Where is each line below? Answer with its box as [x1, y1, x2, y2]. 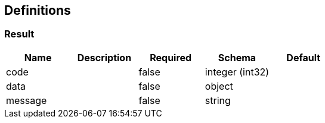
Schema [218, 51, 256, 64]
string [205, 94, 231, 106]
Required [150, 51, 192, 64]
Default [286, 51, 321, 64]
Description [77, 51, 132, 64]
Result [4, 28, 35, 40]
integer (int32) [205, 65, 270, 78]
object [205, 80, 233, 92]
